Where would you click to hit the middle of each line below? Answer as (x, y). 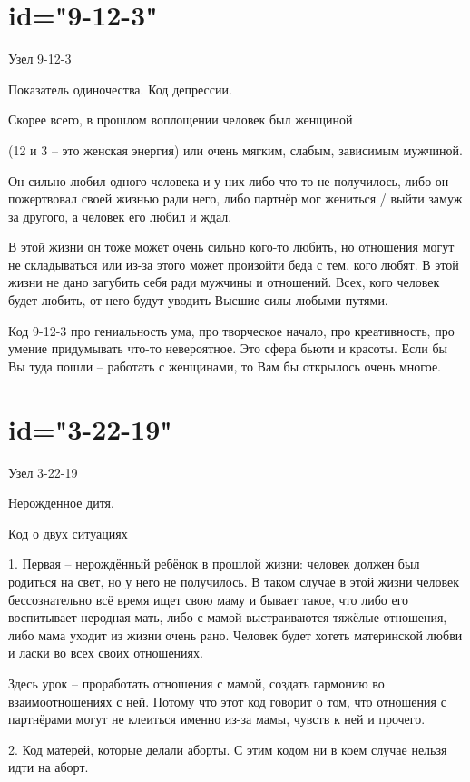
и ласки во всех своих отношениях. (106, 653)
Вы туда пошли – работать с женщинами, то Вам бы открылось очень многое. (225, 366)
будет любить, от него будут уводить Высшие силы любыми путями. (198, 300)
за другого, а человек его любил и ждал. (120, 216)
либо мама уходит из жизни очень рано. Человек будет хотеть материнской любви (235, 634)
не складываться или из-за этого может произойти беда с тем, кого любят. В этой (234, 264)
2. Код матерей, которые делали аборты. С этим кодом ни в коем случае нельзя (228, 749)
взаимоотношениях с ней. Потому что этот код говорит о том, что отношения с (227, 701)
